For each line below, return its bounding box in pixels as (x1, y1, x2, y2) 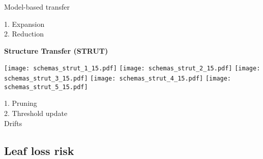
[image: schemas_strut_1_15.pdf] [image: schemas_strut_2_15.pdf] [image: (4, 65, 260, 72)
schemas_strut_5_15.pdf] (4, 83, 88, 91)
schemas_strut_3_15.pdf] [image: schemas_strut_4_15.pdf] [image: (4, 75, 231, 83)
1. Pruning (4, 98, 37, 108)
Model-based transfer (4, 2, 70, 12)
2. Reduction (4, 28, 44, 39)
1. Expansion (4, 18, 45, 29)
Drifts (4, 117, 22, 128)
